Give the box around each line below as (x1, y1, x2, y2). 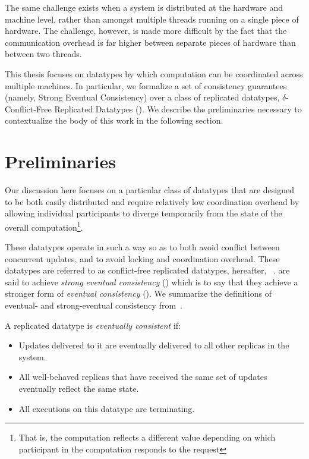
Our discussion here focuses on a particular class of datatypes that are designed (5, 184, 294, 196)
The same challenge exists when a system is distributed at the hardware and (5, 1, 283, 13)
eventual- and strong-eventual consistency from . (5, 299, 182, 312)
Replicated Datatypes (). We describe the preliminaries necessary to (54, 102, 302, 115)
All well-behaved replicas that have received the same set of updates (18, 370, 267, 383)
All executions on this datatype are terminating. (18, 402, 195, 414)
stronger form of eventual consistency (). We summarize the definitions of (5, 287, 272, 300)
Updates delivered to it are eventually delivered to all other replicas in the (18, 339, 289, 351)
